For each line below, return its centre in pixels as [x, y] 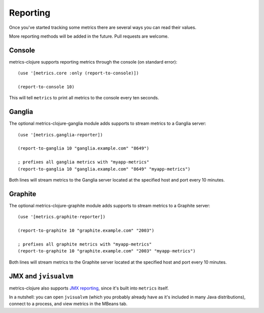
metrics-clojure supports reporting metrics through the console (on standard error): [93, 62]
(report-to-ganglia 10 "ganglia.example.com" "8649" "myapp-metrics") [104, 169]
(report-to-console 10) [46, 87]
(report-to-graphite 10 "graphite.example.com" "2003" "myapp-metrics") [107, 251]
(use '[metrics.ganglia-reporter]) [60, 135]
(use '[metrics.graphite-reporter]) [62, 217]
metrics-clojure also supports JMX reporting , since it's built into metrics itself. [89, 288]
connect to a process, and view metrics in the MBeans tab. [68, 304]
